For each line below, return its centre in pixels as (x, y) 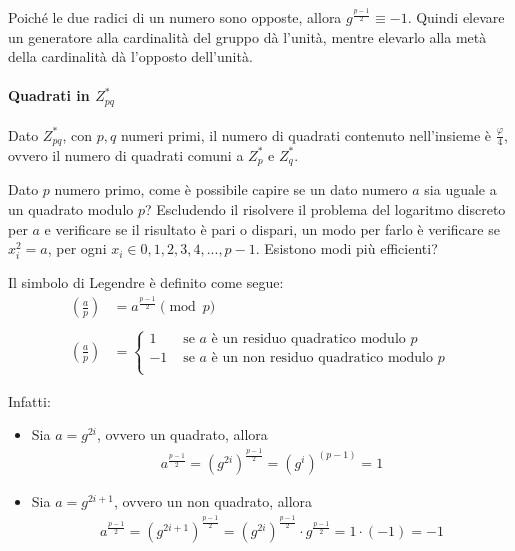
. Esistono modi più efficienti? (346, 248)
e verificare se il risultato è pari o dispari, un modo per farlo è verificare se (272, 228)
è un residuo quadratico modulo (308, 339)
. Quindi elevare (456, 17)
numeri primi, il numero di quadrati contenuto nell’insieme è (305, 134)
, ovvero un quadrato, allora (182, 434)
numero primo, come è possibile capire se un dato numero (231, 189)
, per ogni (77, 248)
